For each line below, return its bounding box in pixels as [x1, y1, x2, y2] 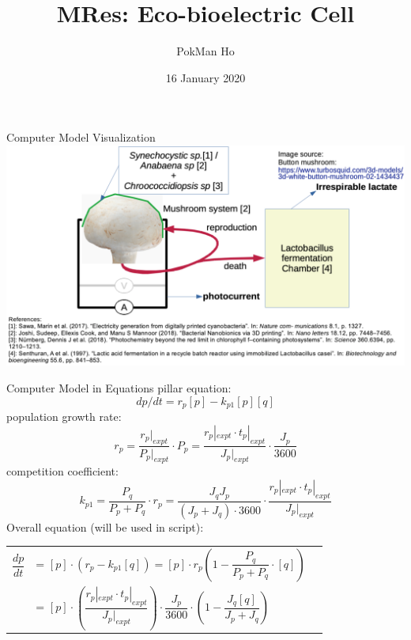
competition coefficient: [6, 463, 119, 479]
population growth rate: [6, 408, 122, 425]
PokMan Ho [176, 43, 235, 59]
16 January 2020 [165, 69, 246, 85]
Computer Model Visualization [6, 129, 156, 146]
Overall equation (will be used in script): [6, 518, 204, 535]
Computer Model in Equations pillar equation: [6, 380, 232, 396]
